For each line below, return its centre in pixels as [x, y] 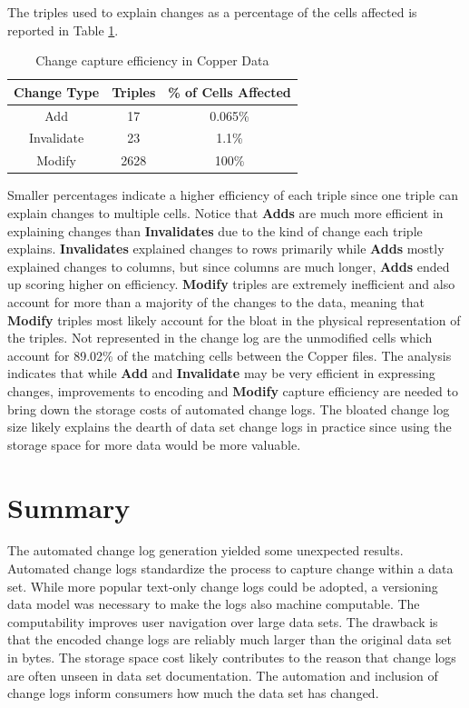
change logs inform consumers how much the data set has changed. [193, 693]
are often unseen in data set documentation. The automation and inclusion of [223, 675]
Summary [69, 507]
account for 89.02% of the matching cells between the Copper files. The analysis [230, 355]
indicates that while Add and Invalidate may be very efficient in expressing [221, 373]
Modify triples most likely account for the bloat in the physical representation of [234, 319]
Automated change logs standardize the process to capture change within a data [230, 568]
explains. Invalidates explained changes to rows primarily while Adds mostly [226, 249]
